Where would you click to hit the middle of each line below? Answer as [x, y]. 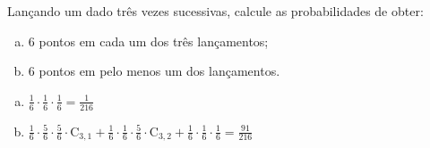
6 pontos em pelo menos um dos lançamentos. [154, 71]
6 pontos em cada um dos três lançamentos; [148, 41]
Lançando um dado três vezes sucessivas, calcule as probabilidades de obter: [215, 11]
